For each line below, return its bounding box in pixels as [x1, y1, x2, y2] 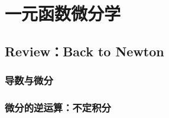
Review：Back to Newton [5, 42, 164, 60]
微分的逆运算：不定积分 [5, 100, 111, 114]
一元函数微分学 [5, 1, 121, 25]
